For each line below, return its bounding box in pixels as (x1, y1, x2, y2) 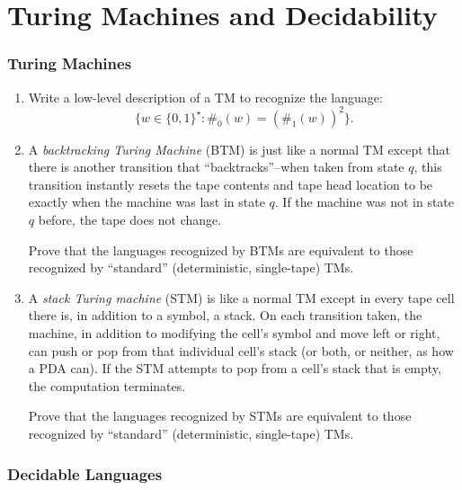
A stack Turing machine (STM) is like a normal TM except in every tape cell (28, 288, 455, 307)
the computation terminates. (28, 376, 186, 395)
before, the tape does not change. (38, 210, 222, 229)
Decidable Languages (7, 462, 163, 485)
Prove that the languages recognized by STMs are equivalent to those (28, 406, 412, 425)
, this (413, 157, 442, 176)
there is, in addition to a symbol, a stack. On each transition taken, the (28, 306, 422, 325)
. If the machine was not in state (274, 192, 455, 211)
